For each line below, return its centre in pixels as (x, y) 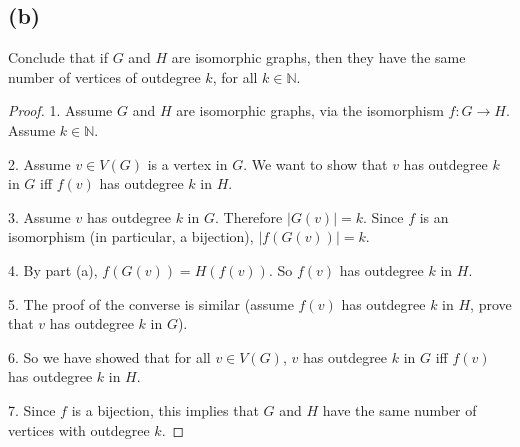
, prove (491, 303)
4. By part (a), (53, 269)
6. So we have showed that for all (109, 356)
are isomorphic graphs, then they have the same (318, 57)
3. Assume (39, 216)
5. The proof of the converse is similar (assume (151, 303)
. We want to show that (315, 163)
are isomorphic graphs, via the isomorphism (310, 110)
